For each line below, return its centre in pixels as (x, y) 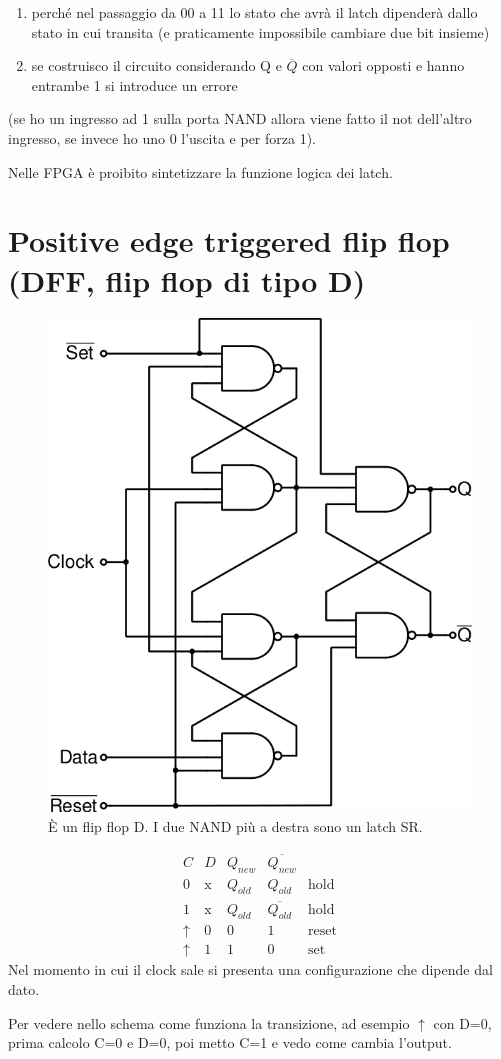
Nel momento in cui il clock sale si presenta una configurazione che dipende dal (250, 969)
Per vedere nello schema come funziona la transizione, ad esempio (209, 1022)
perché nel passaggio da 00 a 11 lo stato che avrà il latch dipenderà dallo (254, 12)
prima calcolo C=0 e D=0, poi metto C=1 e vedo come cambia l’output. (230, 1042)
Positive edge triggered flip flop (229, 240)
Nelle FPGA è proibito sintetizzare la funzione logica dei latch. (200, 171)
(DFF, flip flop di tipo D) (187, 279)
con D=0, (462, 1022)
